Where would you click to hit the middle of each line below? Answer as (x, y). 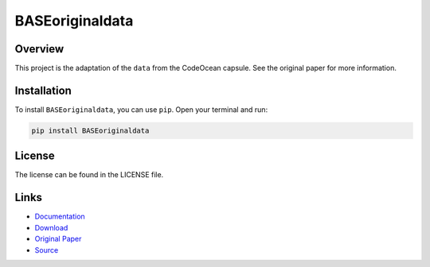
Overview (39, 49)
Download (51, 227)
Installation (43, 90)
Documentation (60, 217)
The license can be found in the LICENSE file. (89, 175)
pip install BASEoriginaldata (90, 130)
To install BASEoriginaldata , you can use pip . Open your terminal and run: (141, 109)
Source (47, 250)
